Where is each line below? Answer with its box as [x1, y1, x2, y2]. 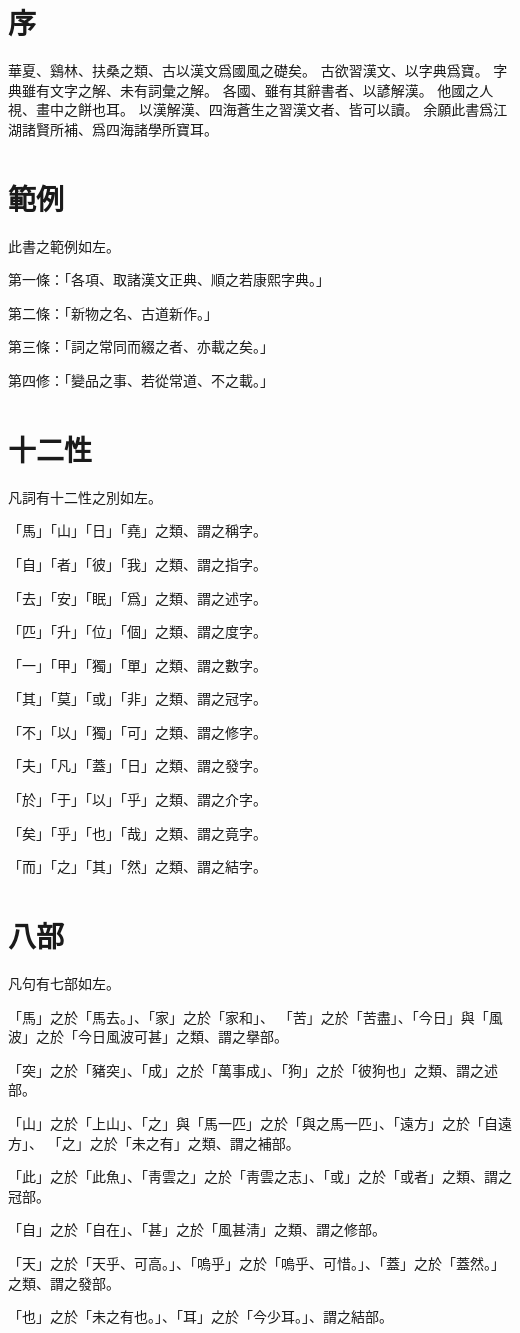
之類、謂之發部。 [8, 1272, 120, 1293]
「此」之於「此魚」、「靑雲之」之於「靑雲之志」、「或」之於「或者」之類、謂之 [8, 1166, 512, 1187]
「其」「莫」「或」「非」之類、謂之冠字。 [8, 688, 267, 709]
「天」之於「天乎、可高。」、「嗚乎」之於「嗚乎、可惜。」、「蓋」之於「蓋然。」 [8, 1252, 505, 1273]
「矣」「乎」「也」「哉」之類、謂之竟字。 [8, 822, 267, 843]
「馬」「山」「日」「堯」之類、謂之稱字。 [8, 520, 267, 541]
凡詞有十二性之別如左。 [8, 486, 162, 507]
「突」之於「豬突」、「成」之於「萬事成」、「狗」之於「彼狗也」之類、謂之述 [8, 1059, 498, 1080]
